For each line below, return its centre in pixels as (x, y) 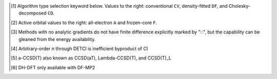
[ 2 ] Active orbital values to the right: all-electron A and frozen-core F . (84, 23)
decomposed (33, 13)
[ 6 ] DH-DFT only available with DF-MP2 (53, 67)
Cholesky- (240, 6)
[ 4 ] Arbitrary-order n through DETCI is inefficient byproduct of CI (80, 48)
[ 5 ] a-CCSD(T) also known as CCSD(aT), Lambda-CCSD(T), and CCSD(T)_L (91, 58)
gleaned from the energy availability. (57, 39)
